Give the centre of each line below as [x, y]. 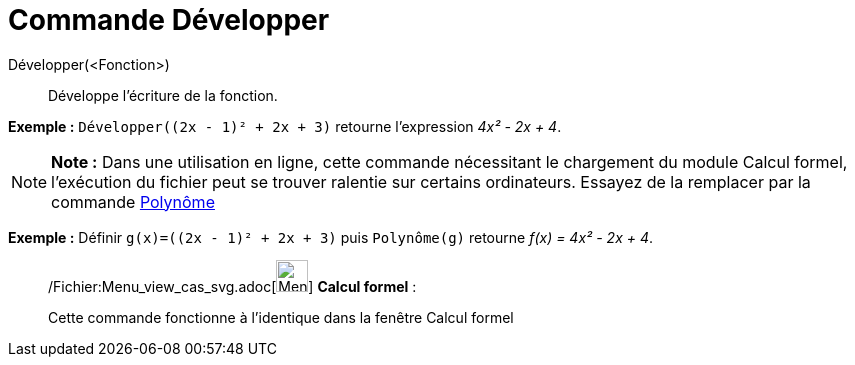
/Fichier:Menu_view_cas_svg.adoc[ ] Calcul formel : [232, 286]
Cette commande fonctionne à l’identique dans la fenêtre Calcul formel [281, 317]
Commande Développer [169, 20]
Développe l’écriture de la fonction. [163, 95]
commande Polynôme [133, 201]
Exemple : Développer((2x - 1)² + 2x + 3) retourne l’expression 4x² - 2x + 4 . [285, 126]
